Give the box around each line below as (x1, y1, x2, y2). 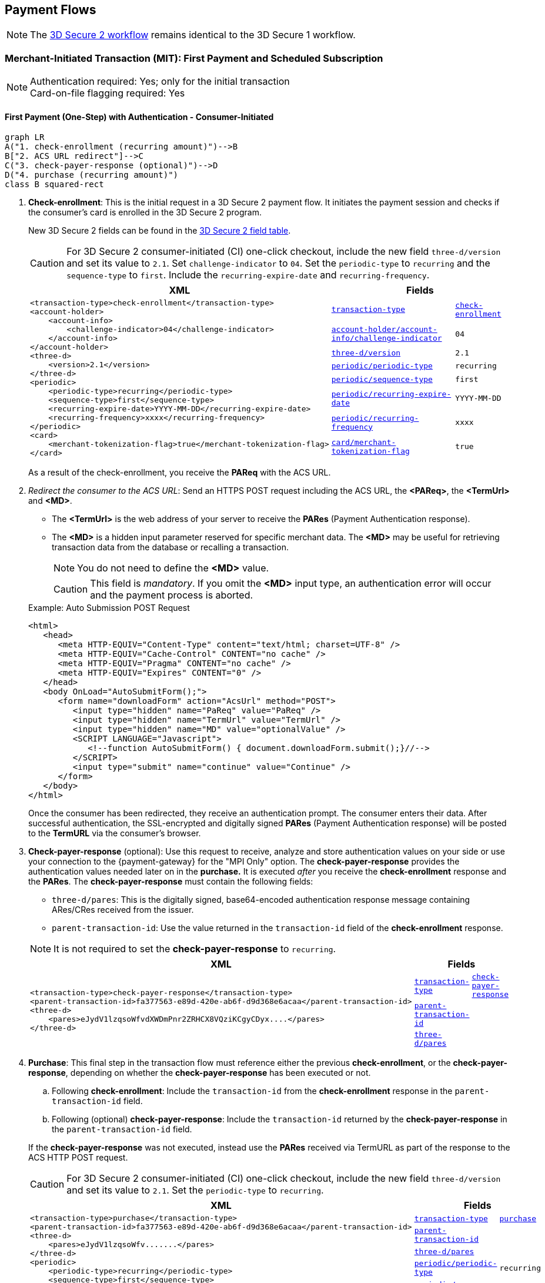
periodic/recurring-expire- (331, 389, 452, 398)
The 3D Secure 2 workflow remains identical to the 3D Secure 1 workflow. (30, 29, 356, 41)
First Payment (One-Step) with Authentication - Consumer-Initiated (5, 111, 274, 122)
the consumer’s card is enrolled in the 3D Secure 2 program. (28, 207, 262, 218)
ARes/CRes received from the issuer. (52, 905, 194, 915)
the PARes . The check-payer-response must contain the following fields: (28, 876, 313, 887)
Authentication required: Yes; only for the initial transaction (30, 75, 290, 88)
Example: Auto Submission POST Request (28, 603, 190, 613)
